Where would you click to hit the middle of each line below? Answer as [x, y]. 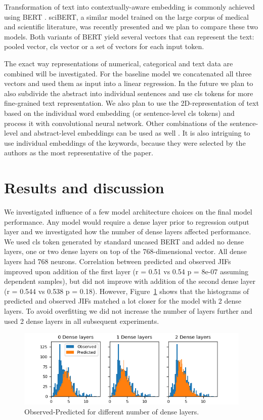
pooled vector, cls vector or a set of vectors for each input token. [104, 46]
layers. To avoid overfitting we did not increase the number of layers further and [128, 310]
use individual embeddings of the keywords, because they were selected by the [125, 142]
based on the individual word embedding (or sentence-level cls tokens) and [119, 113]
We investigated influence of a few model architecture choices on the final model [128, 212]
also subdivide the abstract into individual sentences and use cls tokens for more [129, 93]
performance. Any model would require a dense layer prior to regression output [127, 221]
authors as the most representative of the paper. [79, 153]
